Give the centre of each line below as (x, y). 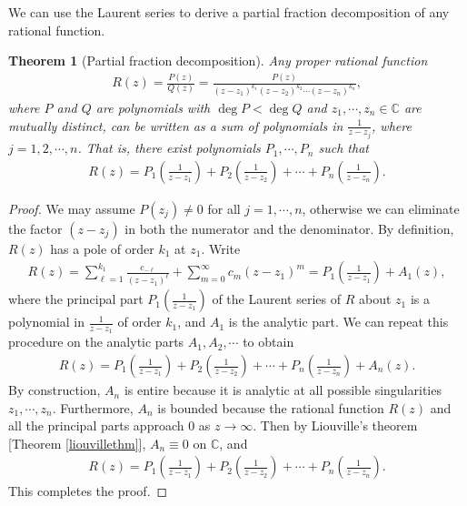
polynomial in (47, 322)
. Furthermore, (93, 407)
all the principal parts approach (96, 425)
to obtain (268, 342)
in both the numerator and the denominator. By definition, (289, 228)
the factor (35, 228)
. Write (221, 248)
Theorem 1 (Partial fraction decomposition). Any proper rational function (218, 61)
